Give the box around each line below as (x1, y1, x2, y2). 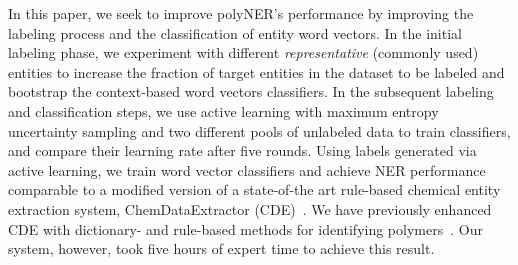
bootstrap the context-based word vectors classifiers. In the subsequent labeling (8, 81, 494, 102)
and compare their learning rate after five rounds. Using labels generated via (8, 140, 477, 161)
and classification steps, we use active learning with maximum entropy (8, 100, 439, 121)
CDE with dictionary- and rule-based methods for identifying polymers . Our (8, 218, 483, 239)
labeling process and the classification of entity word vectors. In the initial (8, 22, 462, 43)
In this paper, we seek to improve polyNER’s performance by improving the (8, 3, 474, 23)
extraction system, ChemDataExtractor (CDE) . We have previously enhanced (8, 198, 492, 219)
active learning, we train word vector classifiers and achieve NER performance (8, 159, 486, 180)
